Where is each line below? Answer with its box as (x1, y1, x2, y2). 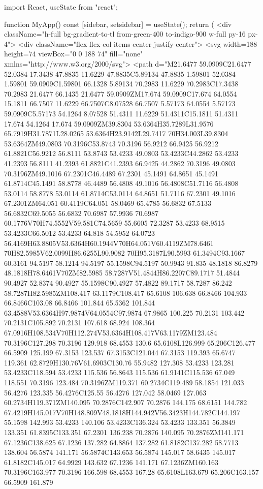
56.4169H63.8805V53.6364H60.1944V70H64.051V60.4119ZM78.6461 (4, 237, 214, 248)
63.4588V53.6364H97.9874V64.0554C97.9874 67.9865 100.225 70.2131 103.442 (4, 307, 245, 318)
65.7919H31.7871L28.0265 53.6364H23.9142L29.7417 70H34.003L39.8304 (4, 128, 228, 139)
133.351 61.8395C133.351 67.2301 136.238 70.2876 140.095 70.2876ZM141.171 (4, 426, 244, 437)
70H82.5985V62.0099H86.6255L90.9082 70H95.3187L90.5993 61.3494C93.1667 (4, 248, 245, 258)
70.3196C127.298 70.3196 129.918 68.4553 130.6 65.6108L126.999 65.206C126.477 (4, 337, 255, 348)
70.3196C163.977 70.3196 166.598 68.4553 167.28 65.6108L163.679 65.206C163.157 (4, 467, 259, 477)
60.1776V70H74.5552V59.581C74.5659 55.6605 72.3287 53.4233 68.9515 (4, 218, 225, 228)
